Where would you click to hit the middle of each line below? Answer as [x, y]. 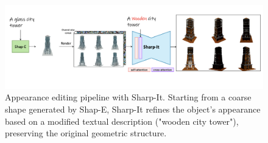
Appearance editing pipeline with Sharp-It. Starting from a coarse [128, 97]
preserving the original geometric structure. [86, 133]
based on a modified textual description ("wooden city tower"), [122, 121]
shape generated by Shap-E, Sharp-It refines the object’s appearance [133, 109]
